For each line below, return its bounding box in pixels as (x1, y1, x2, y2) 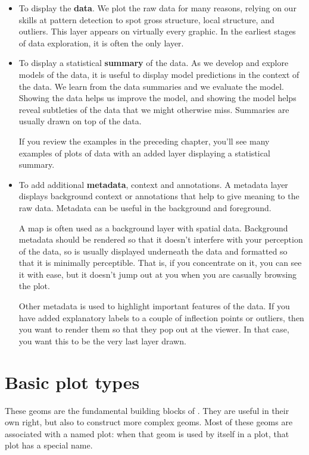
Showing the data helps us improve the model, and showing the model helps (18, 92, 296, 104)
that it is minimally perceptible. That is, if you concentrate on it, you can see (18, 256, 302, 269)
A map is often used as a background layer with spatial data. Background (18, 221, 288, 234)
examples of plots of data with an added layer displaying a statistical (18, 146, 270, 159)
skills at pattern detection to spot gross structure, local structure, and (18, 13, 274, 26)
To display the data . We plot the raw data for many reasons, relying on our (18, 2, 296, 14)
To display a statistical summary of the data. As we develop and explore (18, 57, 289, 69)
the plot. (18, 280, 50, 292)
